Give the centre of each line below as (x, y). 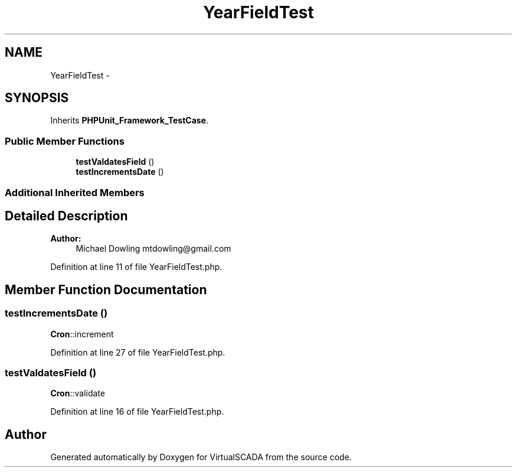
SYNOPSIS (37, 98)
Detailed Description (66, 216)
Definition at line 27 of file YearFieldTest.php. (138, 352)
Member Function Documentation (106, 289)
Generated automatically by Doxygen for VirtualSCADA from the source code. (201, 457)
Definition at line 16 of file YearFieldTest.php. (137, 412)
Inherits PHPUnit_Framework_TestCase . (130, 121)
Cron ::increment (82, 334)
